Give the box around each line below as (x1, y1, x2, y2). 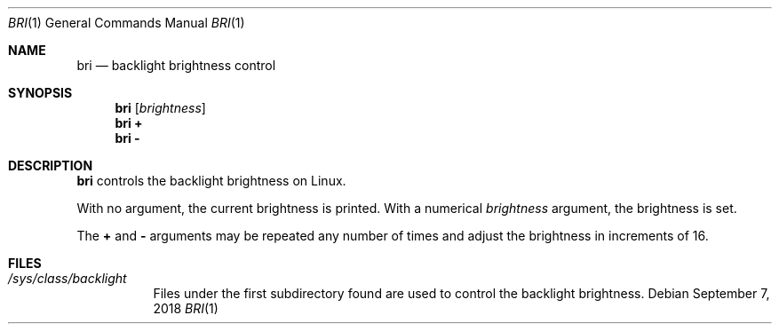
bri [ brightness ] (115, 100, 206, 115)
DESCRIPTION (8, 158, 93, 173)
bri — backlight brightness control (76, 58, 276, 73)
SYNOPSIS (8, 85, 73, 100)
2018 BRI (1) (153, 301, 219, 316)
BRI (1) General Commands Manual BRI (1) (8, 15, 245, 30)
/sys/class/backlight (8, 271, 127, 286)
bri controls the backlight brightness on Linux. (76, 173, 346, 188)
